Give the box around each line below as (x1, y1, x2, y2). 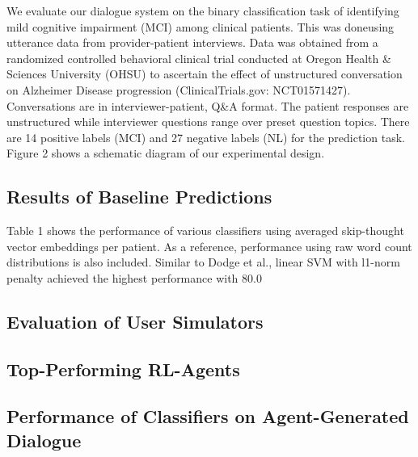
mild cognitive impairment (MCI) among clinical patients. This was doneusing (6, 18, 395, 35)
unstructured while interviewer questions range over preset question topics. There (6, 113, 410, 130)
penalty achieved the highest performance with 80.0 (6, 269, 262, 286)
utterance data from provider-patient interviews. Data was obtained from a (6, 34, 378, 51)
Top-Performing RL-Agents (6, 356, 240, 381)
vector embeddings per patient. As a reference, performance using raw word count (6, 237, 412, 254)
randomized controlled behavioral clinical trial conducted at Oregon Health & (6, 49, 391, 66)
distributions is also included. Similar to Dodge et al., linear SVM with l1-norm (6, 254, 400, 270)
